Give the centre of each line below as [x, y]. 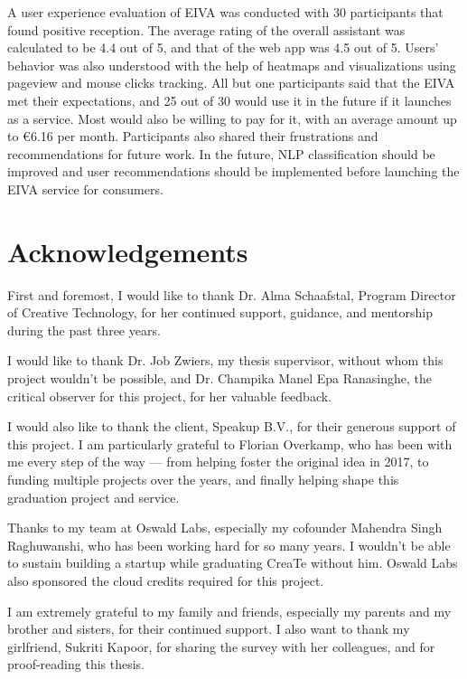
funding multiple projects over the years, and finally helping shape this [203, 479]
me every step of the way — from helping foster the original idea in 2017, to [218, 462]
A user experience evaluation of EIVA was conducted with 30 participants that [225, 12]
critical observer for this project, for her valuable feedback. [170, 396]
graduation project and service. [93, 497]
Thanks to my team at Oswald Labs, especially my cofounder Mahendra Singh [225, 528]
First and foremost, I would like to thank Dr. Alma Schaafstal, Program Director [232, 294]
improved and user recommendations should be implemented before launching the [233, 171]
